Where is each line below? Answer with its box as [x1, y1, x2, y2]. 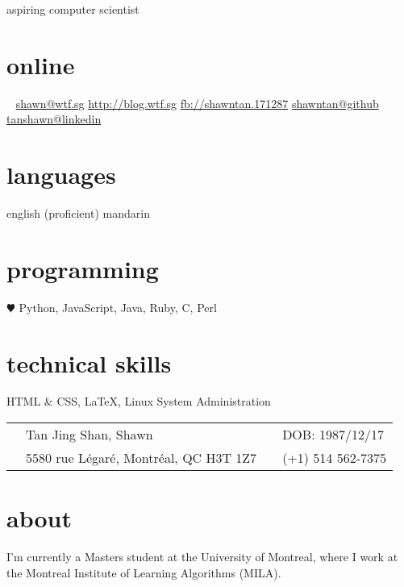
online [6, 48, 75, 81]
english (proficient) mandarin [6, 205, 150, 222]
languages [6, 158, 116, 191]
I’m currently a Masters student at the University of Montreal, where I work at [6, 548, 398, 565]
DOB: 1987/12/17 [282, 425, 384, 444]
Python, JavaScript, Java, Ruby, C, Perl [19, 298, 217, 315]
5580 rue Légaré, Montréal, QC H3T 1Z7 [26, 448, 257, 468]
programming [6, 252, 159, 285]
